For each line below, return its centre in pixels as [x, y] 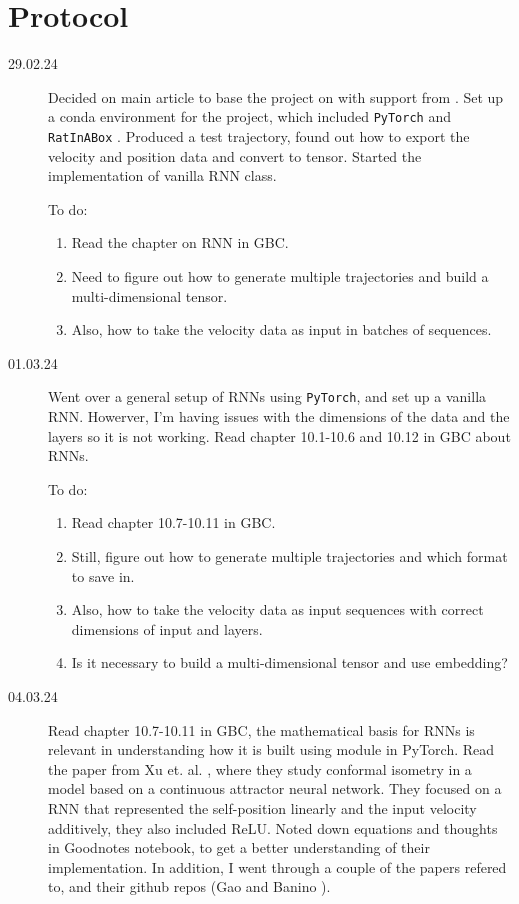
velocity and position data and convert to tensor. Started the [235, 155]
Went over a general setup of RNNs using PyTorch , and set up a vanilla [267, 396]
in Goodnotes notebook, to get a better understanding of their [239, 847]
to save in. [103, 575]
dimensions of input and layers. [167, 628]
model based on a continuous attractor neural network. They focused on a [275, 788]
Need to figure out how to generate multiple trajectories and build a [280, 276]
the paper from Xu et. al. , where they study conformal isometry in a [260, 768]
